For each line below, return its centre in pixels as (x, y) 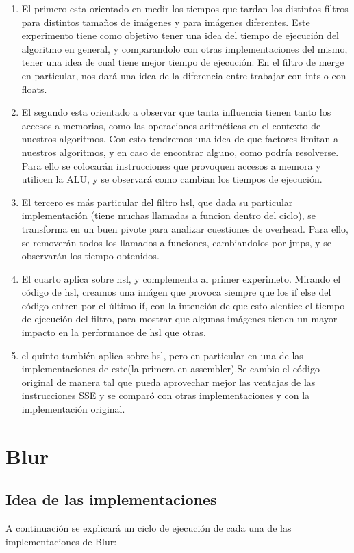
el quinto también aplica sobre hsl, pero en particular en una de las (162, 355)
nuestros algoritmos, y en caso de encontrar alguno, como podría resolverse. (180, 152)
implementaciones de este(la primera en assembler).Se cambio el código (170, 369)
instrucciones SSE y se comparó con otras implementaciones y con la (166, 395)
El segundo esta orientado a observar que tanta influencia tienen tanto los (176, 112)
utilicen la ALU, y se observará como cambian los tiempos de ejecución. (172, 179)
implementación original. (73, 409)
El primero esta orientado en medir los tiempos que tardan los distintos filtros (185, 8)
